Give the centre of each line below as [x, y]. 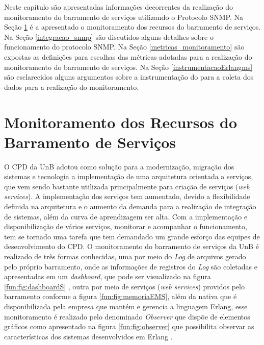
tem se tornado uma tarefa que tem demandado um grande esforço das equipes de [132, 236]
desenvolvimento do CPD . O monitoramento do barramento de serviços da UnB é [131, 246]
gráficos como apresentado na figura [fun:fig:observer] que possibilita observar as [129, 326]
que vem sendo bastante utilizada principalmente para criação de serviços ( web [127, 186]
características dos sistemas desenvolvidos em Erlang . [88, 336]
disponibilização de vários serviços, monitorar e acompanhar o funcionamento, [126, 226]
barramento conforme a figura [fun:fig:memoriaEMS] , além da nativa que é [121, 296]
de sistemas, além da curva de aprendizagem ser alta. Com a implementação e [126, 216]
